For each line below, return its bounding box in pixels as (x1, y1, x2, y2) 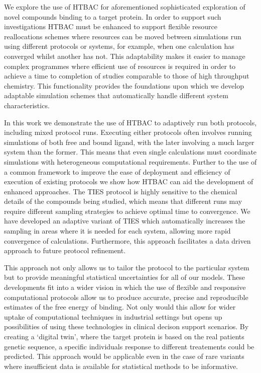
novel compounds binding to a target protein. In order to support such (4, 11, 221, 22)
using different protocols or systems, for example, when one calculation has (4, 41, 234, 51)
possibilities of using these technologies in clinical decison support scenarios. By (4, 321, 249, 332)
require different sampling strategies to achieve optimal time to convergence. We (4, 205, 250, 216)
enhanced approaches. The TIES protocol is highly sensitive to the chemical (4, 186, 237, 196)
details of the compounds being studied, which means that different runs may (4, 196, 242, 206)
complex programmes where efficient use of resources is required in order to (4, 60, 236, 71)
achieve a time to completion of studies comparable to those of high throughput (4, 70, 249, 81)
